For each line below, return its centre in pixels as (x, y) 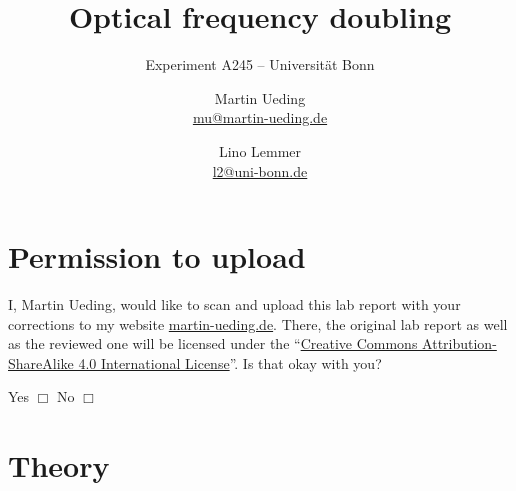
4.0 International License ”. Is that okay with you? (230, 362)
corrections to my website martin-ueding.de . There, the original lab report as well (258, 323)
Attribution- (459, 343)
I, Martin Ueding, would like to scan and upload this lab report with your (234, 304)
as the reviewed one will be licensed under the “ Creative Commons (213, 343)
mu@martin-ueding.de (260, 117)
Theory (59, 465)
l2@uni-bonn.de (260, 170)
